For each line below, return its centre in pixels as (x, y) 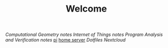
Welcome (86, 9)
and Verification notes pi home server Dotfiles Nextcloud (66, 40)
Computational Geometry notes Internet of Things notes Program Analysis (84, 35)
